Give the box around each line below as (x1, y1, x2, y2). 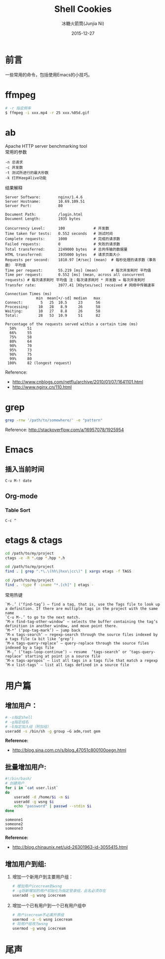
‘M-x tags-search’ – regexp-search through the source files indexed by (5, 632, 158, 637)
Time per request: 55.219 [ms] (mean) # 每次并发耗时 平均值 (5, 268, 152, 273)
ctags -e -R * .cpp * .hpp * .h (5, 555, 65, 561)
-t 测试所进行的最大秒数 (5, 171, 49, 175)
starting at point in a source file (25, 654, 100, 658)
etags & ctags (5, 534, 63, 546)
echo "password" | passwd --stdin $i (14, 804, 92, 809)
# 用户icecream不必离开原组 (12, 912, 64, 917)
